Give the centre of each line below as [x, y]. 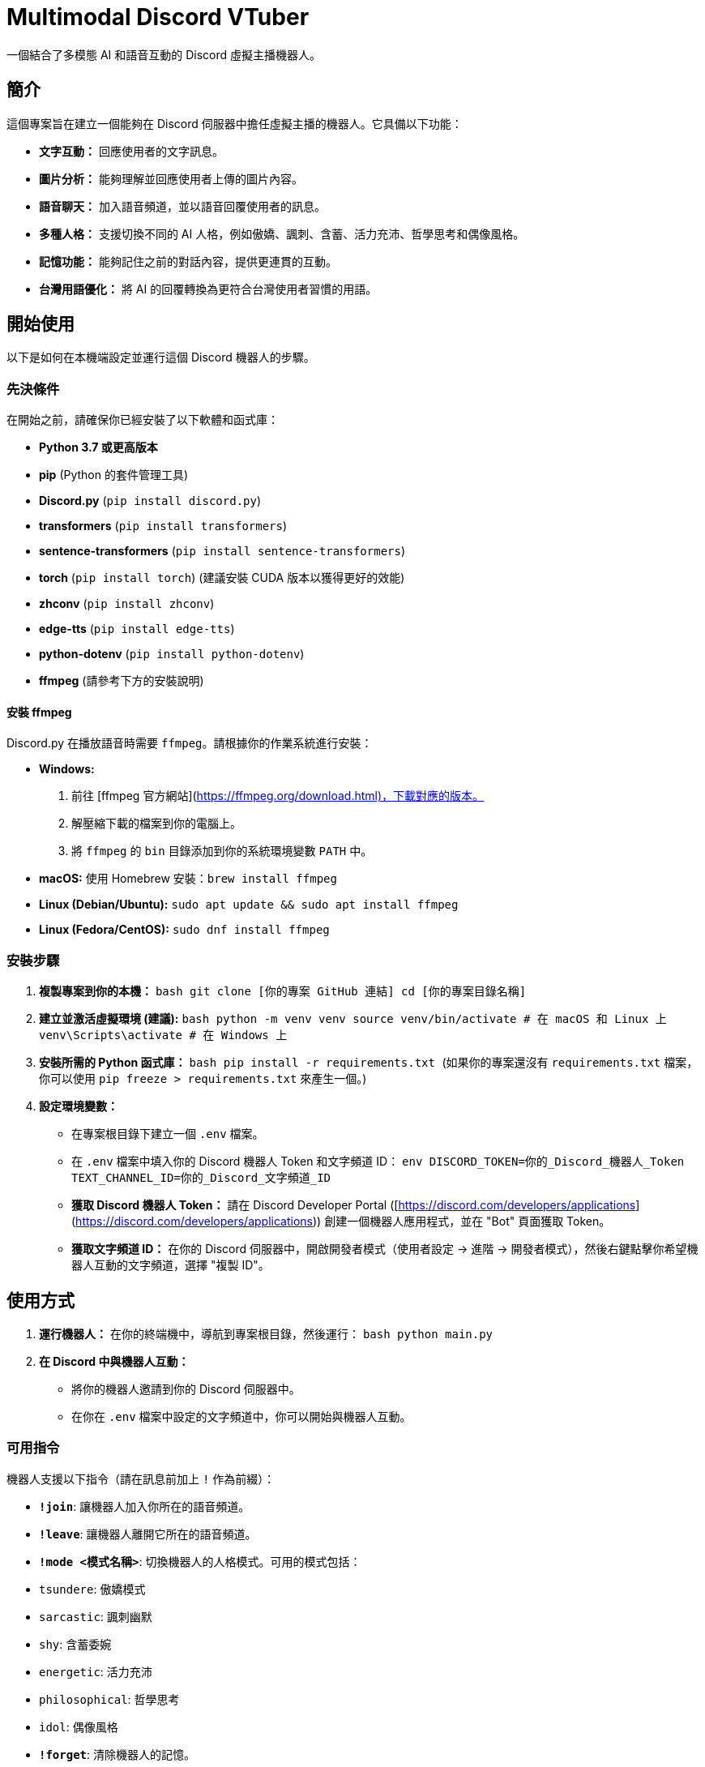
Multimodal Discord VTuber [158, 17]
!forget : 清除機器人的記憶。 [117, 1754]
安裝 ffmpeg [39, 712]
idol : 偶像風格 [79, 1726]
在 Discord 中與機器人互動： [114, 1361]
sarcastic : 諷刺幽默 [96, 1616]
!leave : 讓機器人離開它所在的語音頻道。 [148, 1534]
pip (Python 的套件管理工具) [114, 475]
